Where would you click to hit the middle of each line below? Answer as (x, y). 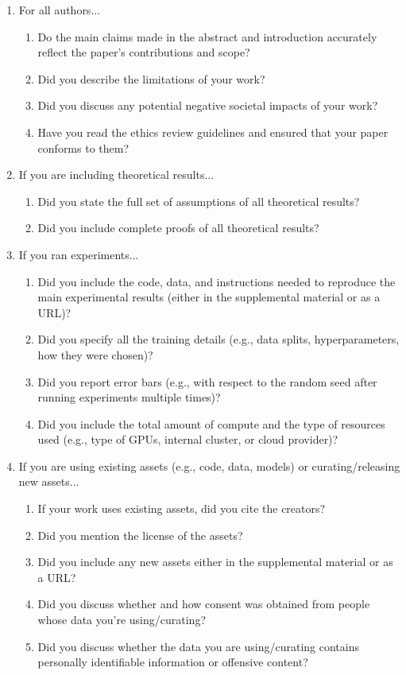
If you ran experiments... (79, 254)
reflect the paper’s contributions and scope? (144, 52)
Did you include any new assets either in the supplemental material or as (215, 562)
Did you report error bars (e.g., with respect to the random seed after (207, 381)
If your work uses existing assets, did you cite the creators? (182, 508)
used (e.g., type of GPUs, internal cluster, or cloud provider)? (188, 439)
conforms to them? (83, 147)
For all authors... (60, 10)
